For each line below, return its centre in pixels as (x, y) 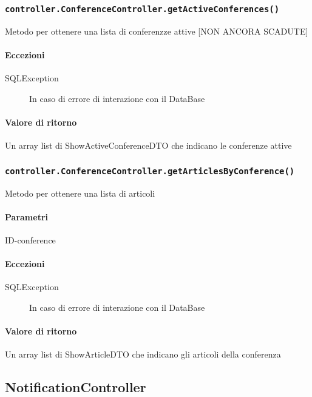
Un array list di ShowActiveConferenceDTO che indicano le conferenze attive (148, 145)
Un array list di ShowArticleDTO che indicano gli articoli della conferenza (143, 354)
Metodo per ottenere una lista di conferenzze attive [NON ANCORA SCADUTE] (157, 31)
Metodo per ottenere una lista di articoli (80, 193)
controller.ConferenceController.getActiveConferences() (142, 9)
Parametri (26, 216)
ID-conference (30, 239)
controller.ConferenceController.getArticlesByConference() (150, 171)
